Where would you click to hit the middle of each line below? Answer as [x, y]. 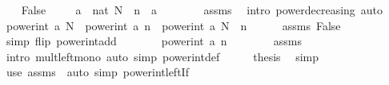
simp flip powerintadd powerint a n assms [154, 41]
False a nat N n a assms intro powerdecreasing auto [202, 10]
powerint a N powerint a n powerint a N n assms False [173, 25]
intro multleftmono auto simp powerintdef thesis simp [162, 56]
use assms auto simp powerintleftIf [97, 72]
